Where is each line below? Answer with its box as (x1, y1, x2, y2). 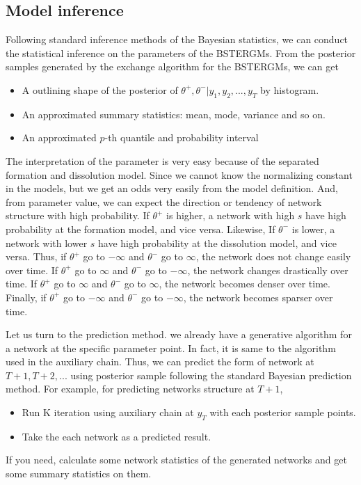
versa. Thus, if (6, 249, 67, 264)
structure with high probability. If (6, 208, 150, 223)
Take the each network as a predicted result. (22, 429, 211, 443)
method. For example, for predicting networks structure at (6, 381, 255, 396)
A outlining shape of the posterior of (22, 82, 178, 97)
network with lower (6, 235, 88, 250)
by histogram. (260, 82, 319, 97)
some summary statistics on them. (6, 466, 152, 481)
